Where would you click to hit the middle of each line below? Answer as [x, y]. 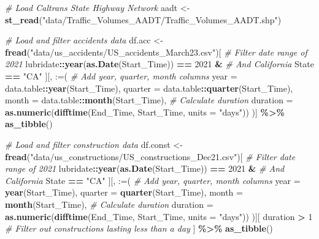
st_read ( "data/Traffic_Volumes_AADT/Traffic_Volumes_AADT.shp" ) [143, 19]
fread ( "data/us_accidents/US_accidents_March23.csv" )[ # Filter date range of [156, 52]
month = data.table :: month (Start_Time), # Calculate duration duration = [149, 100]
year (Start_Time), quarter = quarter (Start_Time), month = [124, 192]
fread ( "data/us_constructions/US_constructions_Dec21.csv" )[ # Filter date [150, 156]
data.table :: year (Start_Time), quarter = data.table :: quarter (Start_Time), [149, 88]
